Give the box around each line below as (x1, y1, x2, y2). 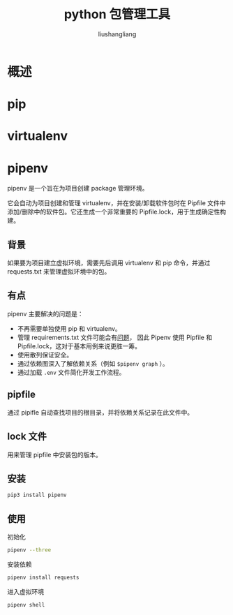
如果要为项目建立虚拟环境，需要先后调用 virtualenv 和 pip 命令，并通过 (7, 259, 211, 267)
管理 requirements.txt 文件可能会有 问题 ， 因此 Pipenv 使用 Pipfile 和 (17, 333, 213, 341)
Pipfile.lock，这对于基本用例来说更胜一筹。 (17, 341, 142, 350)
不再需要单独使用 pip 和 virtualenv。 (17, 324, 122, 332)
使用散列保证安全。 (17, 350, 73, 359)
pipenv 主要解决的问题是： (7, 309, 84, 318)
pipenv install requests (7, 574, 80, 581)
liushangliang (98, 29, 137, 38)
